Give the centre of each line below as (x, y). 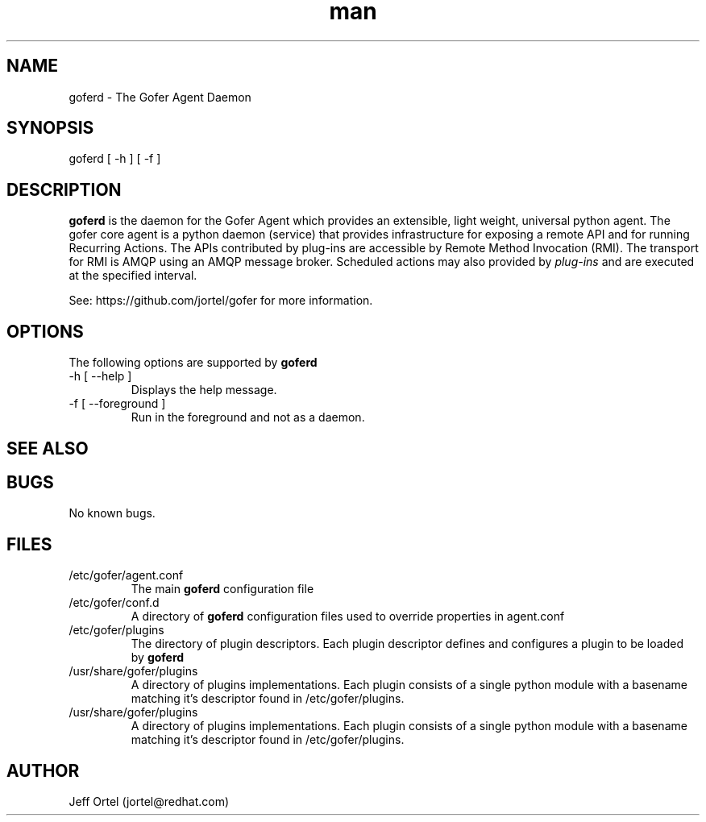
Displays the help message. (204, 390)
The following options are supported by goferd (193, 363)
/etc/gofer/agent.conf (126, 575)
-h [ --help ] (100, 376)
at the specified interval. (133, 276)
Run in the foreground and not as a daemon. (248, 417)
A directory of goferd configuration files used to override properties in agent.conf (348, 616)
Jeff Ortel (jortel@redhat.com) (149, 802)
